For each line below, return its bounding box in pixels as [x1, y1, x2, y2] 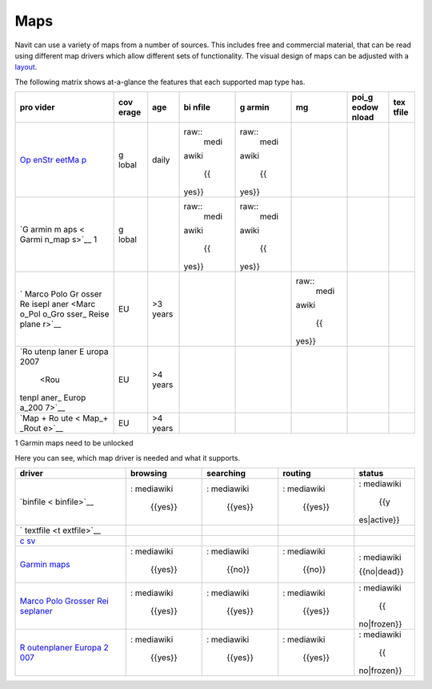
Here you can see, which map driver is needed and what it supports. [14, 453, 240, 462]
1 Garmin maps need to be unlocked [14, 438, 134, 448]
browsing [130, 467, 167, 478]
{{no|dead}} [358, 566, 404, 577]
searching [206, 467, 246, 478]
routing [282, 467, 311, 478]
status [358, 467, 384, 478]
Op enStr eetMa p [19, 155, 87, 166]
